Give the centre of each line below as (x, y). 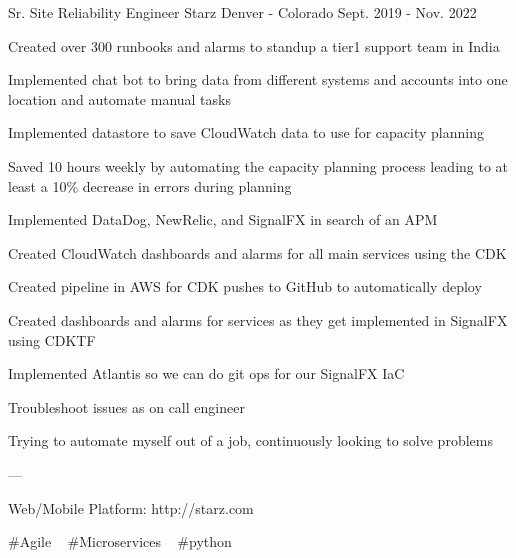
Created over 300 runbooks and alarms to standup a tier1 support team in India (254, 45)
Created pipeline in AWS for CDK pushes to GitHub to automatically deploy (245, 286)
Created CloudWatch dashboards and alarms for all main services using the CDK (257, 252)
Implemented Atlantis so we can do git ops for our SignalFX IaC (206, 373)
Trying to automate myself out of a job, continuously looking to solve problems (250, 440)
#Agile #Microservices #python (120, 541)
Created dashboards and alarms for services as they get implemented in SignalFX (258, 319)
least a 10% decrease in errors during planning (150, 185)
